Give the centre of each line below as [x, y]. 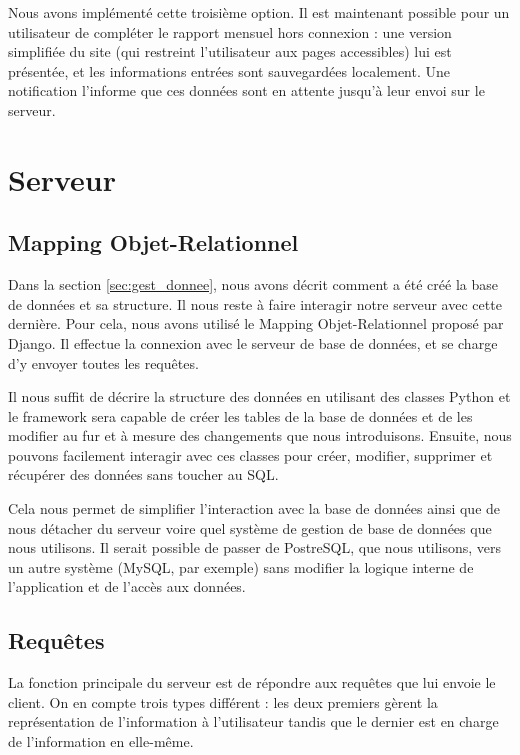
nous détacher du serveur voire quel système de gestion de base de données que [250, 527]
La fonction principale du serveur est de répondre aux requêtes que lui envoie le [252, 682]
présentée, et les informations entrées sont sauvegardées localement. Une [229, 70]
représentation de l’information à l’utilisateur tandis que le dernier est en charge [253, 721]
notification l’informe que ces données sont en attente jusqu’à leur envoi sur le [246, 90]
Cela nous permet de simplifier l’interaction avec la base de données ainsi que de [254, 508]
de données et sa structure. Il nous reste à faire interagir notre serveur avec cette [255, 303]
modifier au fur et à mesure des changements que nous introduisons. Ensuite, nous [260, 435]
